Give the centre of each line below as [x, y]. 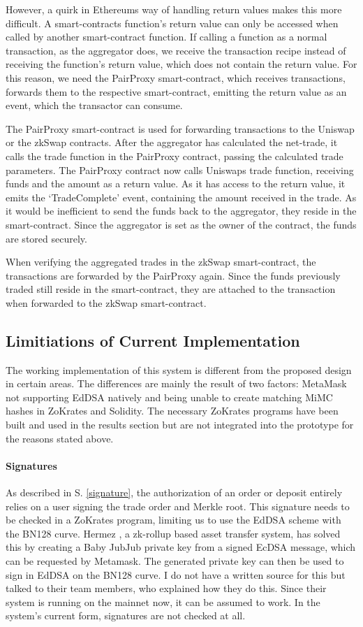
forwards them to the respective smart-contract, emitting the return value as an [176, 91]
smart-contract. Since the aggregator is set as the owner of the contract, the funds [181, 224]
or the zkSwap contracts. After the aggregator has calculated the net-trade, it [172, 142]
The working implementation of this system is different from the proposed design [179, 369]
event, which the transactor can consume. [94, 105]
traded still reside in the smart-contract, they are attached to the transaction [171, 289]
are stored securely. [46, 238]
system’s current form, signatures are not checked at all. [126, 615]
